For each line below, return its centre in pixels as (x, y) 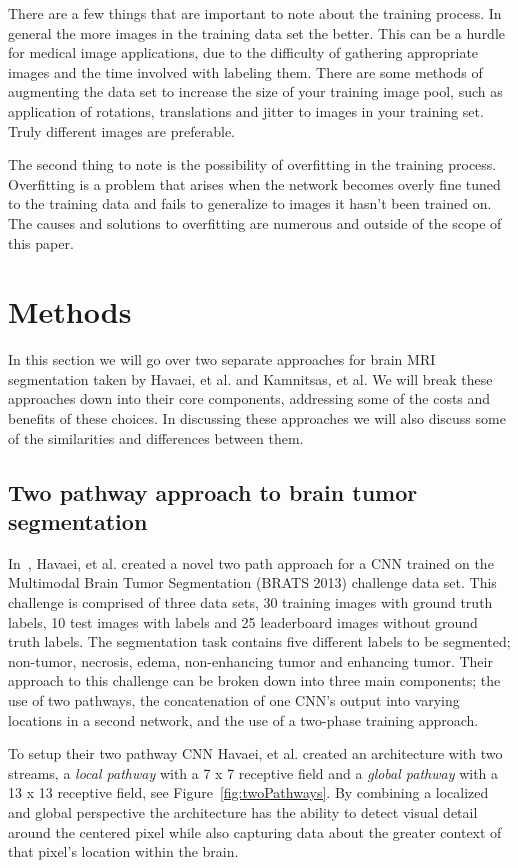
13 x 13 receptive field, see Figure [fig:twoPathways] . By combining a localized (248, 792)
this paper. (41, 242)
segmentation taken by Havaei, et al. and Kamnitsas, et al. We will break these (250, 378)
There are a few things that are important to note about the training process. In (255, 13)
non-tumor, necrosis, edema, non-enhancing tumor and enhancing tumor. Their (250, 660)
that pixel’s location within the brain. (123, 851)
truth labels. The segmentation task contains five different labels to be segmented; (259, 641)
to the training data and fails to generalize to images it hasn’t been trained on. (250, 203)
